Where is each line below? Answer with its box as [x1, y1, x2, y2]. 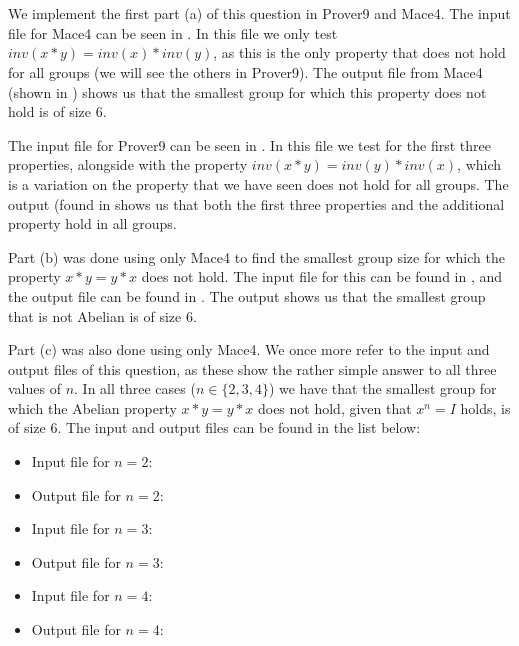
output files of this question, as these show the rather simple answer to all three [8, 358, 497, 379]
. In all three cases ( [74, 378, 196, 399]
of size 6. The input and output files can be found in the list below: [8, 417, 421, 438]
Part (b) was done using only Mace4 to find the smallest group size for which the [8, 246, 505, 267]
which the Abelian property [8, 397, 177, 418]
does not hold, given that [257, 397, 412, 418]
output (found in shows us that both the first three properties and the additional [8, 193, 505, 214]
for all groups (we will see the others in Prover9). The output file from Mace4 [8, 61, 483, 82]
